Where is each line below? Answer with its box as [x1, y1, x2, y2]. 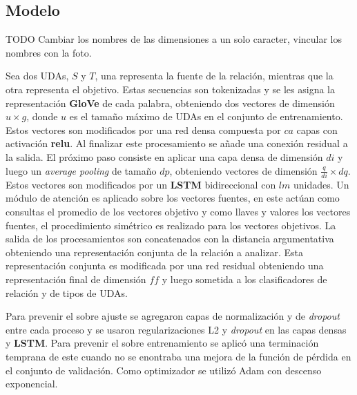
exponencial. [6, 376, 58, 391]
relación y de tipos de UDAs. [6, 285, 128, 300]
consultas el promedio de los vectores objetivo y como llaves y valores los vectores [6, 204, 351, 219]
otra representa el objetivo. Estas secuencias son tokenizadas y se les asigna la [6, 81, 336, 96]
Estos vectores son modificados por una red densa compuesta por [6, 122, 281, 137]
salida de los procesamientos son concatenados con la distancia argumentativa [6, 231, 334, 246]
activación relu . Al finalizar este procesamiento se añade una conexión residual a [6, 136, 348, 151]
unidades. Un [293, 177, 349, 191]
